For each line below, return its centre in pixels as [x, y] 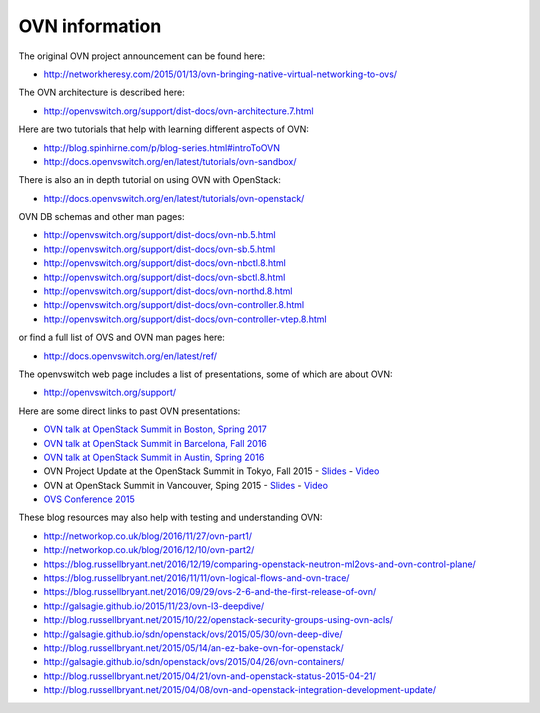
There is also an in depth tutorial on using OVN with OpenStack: [150, 180]
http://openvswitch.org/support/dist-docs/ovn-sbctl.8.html [164, 277]
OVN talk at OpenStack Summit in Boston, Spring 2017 [155, 429]
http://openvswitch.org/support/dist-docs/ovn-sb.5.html [159, 249]
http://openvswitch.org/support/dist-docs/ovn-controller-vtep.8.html [185, 319]
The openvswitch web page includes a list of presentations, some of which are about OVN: [206, 374]
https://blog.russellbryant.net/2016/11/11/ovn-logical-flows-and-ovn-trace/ [196, 578]
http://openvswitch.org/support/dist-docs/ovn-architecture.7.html [178, 111]
